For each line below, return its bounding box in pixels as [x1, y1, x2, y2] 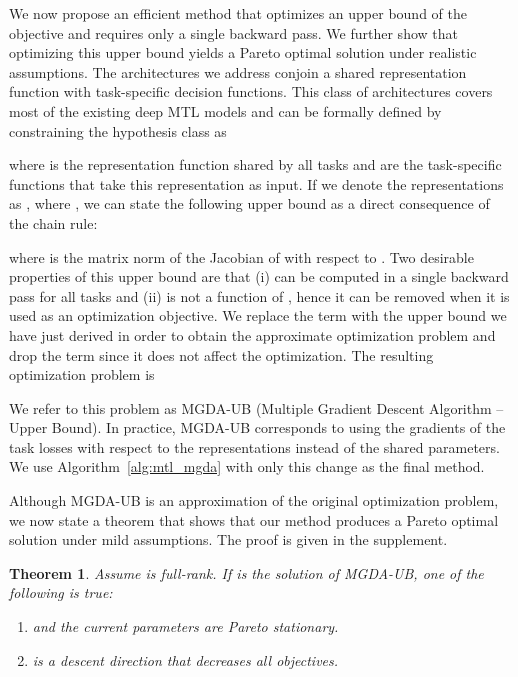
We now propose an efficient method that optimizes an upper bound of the [9, 3, 467, 23]
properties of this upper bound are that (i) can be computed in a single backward [9, 266, 509, 287]
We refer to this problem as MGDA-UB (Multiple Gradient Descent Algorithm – [9, 397, 504, 418]
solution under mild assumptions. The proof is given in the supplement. [9, 529, 448, 550]
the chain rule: [9, 212, 98, 233]
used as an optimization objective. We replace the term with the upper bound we [9, 305, 507, 326]
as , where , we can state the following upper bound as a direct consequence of [9, 193, 490, 214]
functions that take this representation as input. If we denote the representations [9, 173, 504, 194]
